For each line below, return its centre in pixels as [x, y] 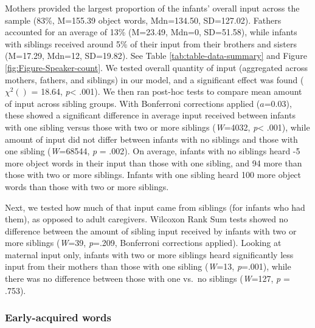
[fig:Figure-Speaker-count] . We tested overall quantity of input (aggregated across [157, 67]
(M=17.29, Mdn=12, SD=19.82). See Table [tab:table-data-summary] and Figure [156, 56]
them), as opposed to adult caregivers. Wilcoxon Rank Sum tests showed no [147, 219]
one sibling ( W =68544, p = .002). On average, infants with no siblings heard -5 [153, 151]
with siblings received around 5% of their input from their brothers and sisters [151, 43]
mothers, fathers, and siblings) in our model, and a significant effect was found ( [154, 79]
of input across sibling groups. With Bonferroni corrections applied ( [133, 103]
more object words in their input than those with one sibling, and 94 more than [154, 162]
